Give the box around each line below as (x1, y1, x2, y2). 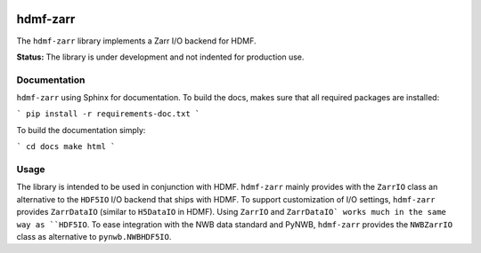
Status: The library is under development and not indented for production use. (16, 51, 305, 62)
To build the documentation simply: (16, 124, 146, 135)
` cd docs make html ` (16, 142, 116, 152)
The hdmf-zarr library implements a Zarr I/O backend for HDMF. (16, 36, 257, 46)
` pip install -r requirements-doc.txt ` (16, 109, 200, 119)
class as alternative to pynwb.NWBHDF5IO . (16, 231, 172, 241)
